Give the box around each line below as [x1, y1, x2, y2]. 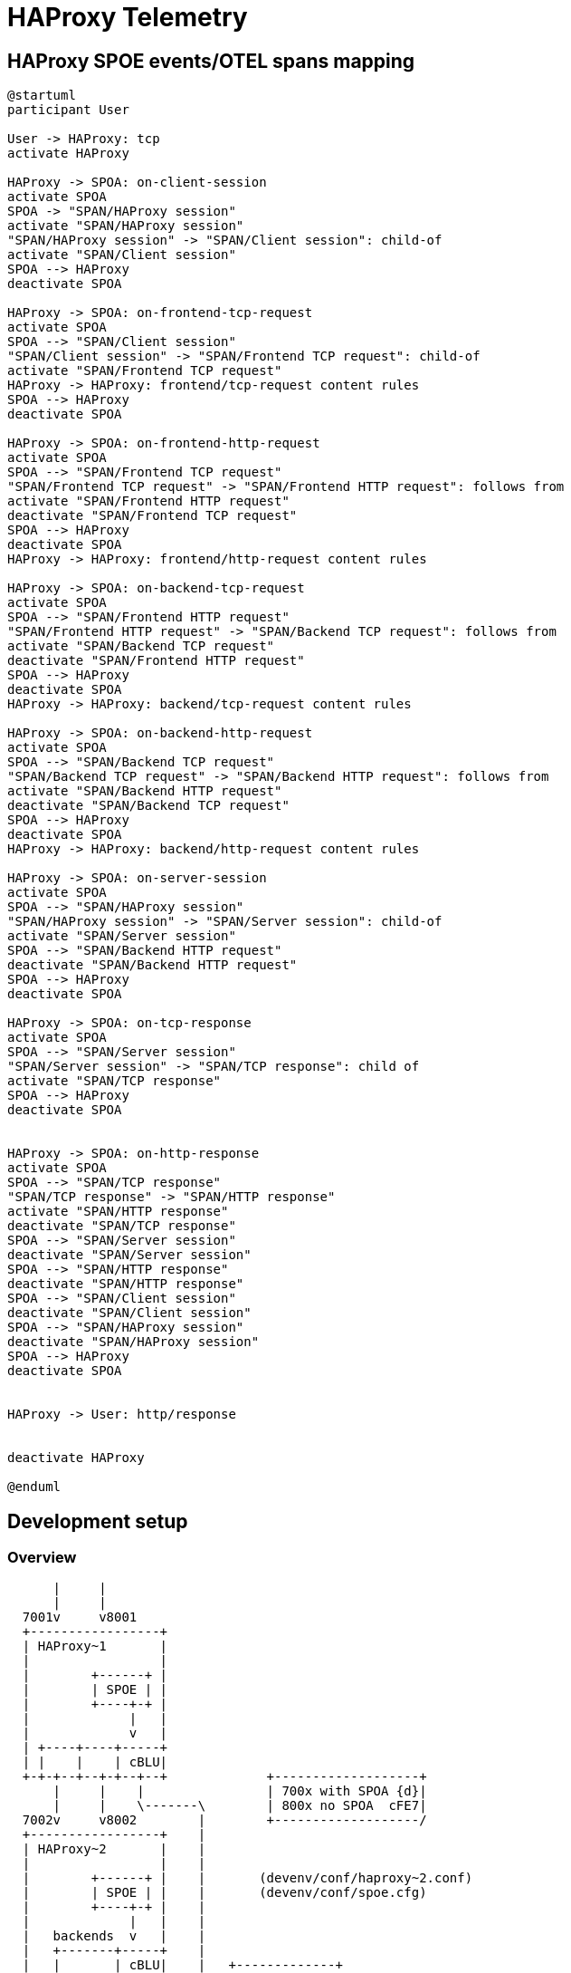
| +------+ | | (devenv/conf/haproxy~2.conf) [22, 1871, 473, 1886]
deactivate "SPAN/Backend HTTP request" [7, 958, 298, 973]
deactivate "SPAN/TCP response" [7, 1218, 236, 1234]
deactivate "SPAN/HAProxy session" [7, 1334, 260, 1350]
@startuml [7, 88, 76, 103]
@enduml [7, 1479, 62, 1495]
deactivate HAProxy [7, 1450, 145, 1466]
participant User [7, 102, 129, 118]
